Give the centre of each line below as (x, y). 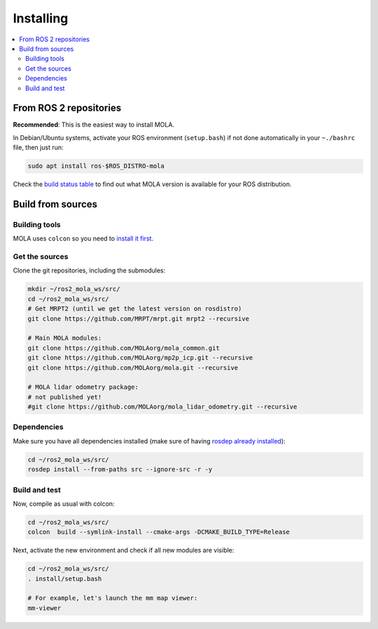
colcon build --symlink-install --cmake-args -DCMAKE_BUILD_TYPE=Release (159, 532)
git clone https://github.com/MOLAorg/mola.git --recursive (133, 367)
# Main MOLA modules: (65, 338)
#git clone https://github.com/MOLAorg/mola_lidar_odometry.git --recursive (162, 407)
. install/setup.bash (65, 579)
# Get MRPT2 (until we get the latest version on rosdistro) (135, 309)
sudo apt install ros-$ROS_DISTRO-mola (96, 166)
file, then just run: (38, 148)
